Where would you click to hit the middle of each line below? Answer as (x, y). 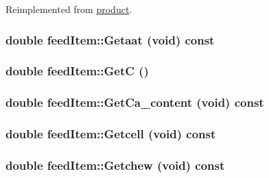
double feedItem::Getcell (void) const (111, 134)
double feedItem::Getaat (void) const (110, 39)
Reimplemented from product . (69, 9)
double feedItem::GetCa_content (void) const (135, 102)
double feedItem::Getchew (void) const (115, 165)
